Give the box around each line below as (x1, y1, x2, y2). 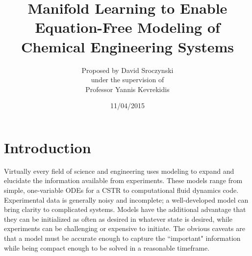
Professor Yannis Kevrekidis (85, 84, 170, 94)
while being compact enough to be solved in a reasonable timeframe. (4, 242, 210, 253)
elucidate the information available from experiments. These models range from (4, 175, 243, 186)
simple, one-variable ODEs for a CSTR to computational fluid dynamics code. (4, 185, 239, 195)
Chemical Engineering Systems (21, 36, 234, 56)
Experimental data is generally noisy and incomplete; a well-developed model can (4, 194, 249, 205)
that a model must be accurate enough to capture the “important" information (4, 233, 241, 243)
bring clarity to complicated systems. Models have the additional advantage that (4, 204, 246, 214)
